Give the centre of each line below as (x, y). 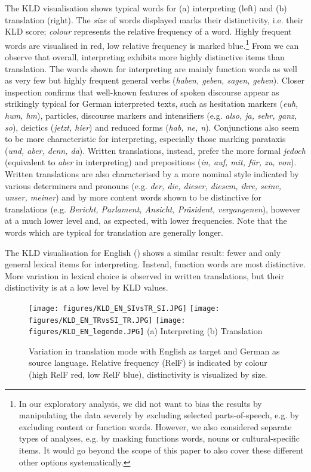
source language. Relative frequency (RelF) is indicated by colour (148, 363)
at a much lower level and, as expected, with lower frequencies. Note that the (146, 220)
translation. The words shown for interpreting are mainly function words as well (151, 68)
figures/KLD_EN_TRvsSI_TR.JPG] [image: (107, 320)
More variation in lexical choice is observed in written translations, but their (145, 275)
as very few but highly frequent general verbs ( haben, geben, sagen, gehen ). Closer (155, 80)
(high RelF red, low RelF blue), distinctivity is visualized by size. (148, 374)
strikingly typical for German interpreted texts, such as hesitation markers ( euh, (152, 104)
